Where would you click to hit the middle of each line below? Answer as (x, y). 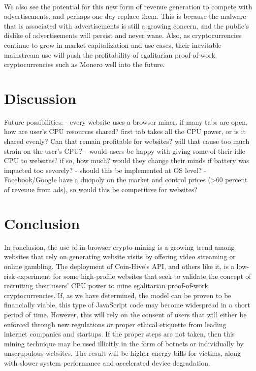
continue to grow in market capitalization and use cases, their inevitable (113, 45)
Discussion (40, 98)
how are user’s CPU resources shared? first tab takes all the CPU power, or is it (125, 131)
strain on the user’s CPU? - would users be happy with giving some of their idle (125, 151)
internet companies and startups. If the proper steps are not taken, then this (119, 334)
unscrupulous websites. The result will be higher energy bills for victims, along (123, 353)
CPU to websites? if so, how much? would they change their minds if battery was (127, 160)
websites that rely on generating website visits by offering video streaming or (120, 256)
